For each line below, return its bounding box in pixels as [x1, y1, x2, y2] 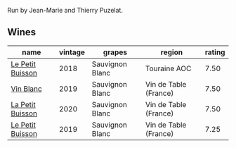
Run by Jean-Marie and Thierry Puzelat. [7, 6, 123, 14]
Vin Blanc [11, 84, 42, 94]
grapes [103, 47, 128, 57]
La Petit [11, 99, 37, 109]
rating [204, 47, 225, 57]
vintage [58, 47, 86, 57]
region [160, 47, 183, 57]
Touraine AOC [145, 63, 192, 73]
